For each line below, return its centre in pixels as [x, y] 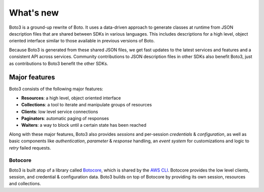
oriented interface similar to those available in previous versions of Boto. [82, 41]
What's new [34, 13]
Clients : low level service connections [60, 112]
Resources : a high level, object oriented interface [71, 98]
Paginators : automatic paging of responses [65, 118]
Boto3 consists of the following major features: [56, 89]
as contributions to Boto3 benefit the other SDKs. [59, 63]
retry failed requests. [30, 148]
